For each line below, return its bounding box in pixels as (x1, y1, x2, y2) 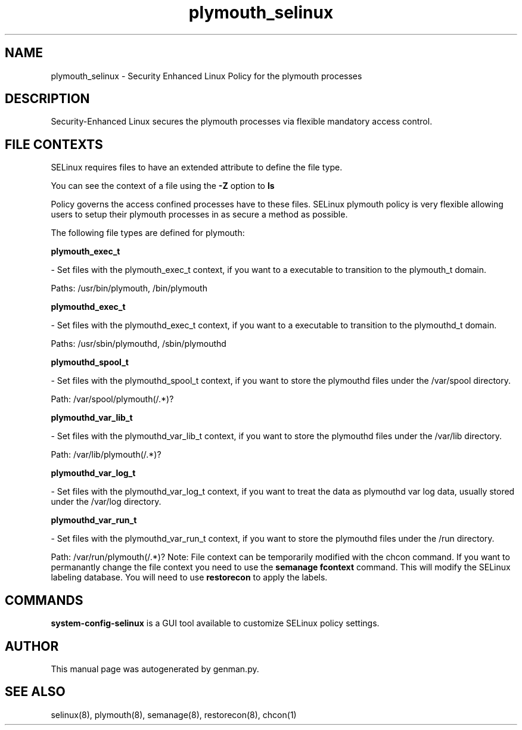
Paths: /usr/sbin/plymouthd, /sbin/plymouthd (51, 338, 226, 349)
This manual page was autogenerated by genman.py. (51, 663, 259, 674)
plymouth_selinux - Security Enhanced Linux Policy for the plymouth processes (51, 70, 362, 81)
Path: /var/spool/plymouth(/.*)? (51, 394, 174, 405)
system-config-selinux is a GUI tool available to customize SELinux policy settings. (51, 618, 380, 629)
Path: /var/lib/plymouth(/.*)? (51, 449, 161, 460)
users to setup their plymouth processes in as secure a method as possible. (51, 209, 348, 220)
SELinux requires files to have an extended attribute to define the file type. (51, 162, 343, 173)
